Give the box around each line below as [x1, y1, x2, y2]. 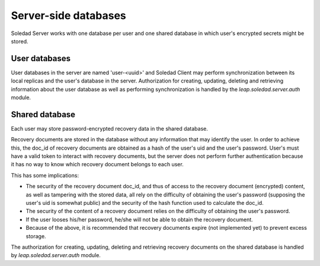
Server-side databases [11, 9, 127, 22]
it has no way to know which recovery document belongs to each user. [11, 161, 184, 168]
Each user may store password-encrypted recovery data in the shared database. [11, 125, 209, 132]
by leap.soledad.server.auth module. [11, 252, 101, 259]
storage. [25, 232, 47, 240]
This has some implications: [11, 172, 79, 179]
